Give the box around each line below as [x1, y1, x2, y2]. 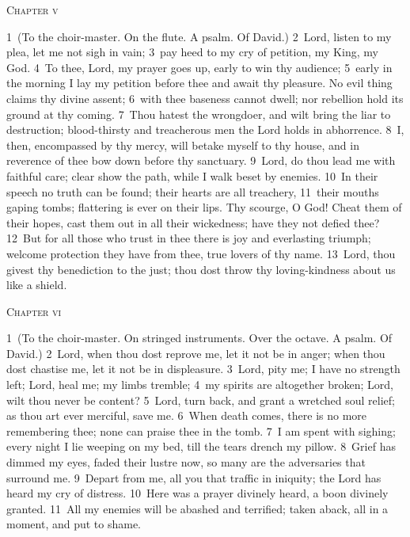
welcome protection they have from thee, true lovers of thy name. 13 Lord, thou [6, 245, 396, 261]
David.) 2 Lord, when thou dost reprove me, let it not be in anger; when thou [6, 345, 385, 361]
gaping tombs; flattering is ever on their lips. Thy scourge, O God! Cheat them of [6, 199, 402, 215]
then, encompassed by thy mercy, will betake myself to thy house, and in [6, 136, 359, 153]
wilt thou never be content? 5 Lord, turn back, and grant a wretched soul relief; [6, 391, 395, 408]
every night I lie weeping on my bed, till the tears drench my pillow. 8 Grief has [6, 438, 396, 455]
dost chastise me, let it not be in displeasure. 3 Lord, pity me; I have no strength [6, 360, 401, 377]
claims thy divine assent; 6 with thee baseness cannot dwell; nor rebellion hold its [6, 89, 404, 106]
